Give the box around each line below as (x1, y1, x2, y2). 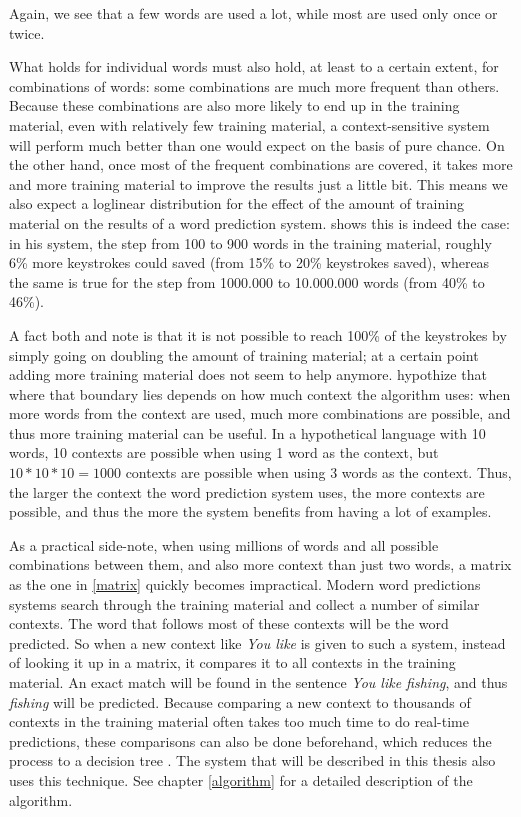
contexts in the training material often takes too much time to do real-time (9, 711, 469, 732)
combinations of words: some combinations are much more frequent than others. (9, 75, 500, 96)
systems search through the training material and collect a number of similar (9, 593, 480, 614)
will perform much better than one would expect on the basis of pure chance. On (9, 134, 505, 155)
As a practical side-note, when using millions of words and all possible (9, 534, 439, 555)
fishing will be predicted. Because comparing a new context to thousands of (9, 691, 471, 712)
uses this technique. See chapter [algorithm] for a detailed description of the (9, 769, 473, 790)
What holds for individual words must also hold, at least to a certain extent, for (9, 56, 499, 77)
